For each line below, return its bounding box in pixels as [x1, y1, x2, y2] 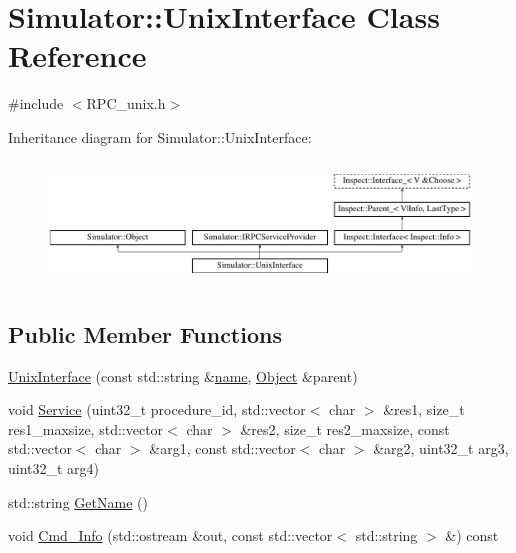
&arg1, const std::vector [149, 438, 296, 459]
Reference [8, 35, 147, 76]
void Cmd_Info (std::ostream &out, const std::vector [8, 525, 333, 546]
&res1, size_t [383, 399, 465, 420]
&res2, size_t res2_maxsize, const [240, 418, 450, 439]
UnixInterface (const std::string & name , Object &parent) [8, 365, 358, 386]
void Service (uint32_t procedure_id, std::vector [8, 399, 306, 420]
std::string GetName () [8, 491, 148, 512]
